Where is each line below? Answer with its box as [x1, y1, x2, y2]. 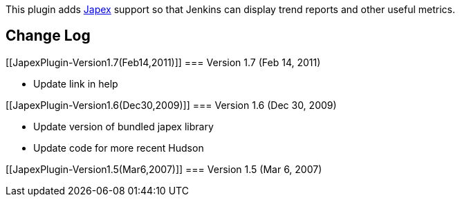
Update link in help [33, 77, 118, 90]
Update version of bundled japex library [33, 120, 214, 132]
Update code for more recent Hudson [33, 141, 204, 154]
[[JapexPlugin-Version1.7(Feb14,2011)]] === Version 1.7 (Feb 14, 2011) [6, 56, 321, 68]
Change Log [6, 27, 91, 45]
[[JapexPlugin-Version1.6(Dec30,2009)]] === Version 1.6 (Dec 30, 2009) [6, 99, 337, 111]
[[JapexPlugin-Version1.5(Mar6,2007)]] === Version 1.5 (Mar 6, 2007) [6, 163, 322, 175]
